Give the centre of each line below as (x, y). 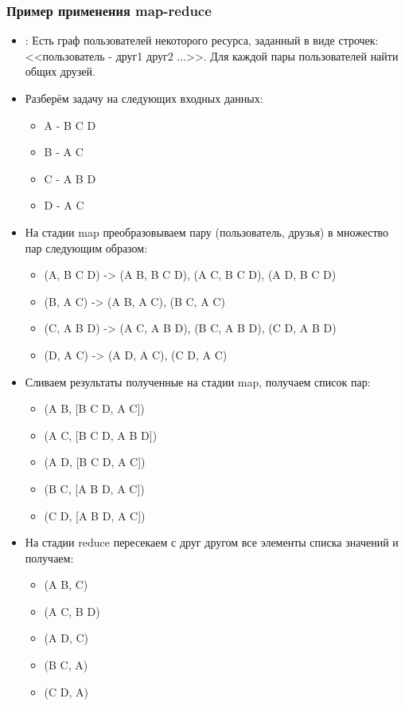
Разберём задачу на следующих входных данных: (144, 98)
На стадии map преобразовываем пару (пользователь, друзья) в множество (207, 231)
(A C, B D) (72, 611)
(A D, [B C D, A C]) (95, 462)
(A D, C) (66, 638)
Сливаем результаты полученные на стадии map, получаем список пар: (198, 381)
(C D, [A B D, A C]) (95, 515)
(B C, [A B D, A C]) (94, 488)
